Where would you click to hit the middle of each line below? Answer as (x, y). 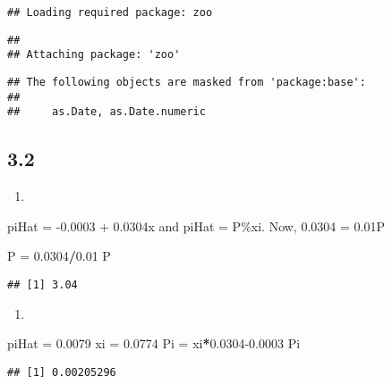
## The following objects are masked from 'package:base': (187, 82)
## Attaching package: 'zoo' (94, 55)
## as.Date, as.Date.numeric (107, 112)
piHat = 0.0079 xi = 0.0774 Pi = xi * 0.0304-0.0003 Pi (154, 343)
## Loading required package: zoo (110, 13)
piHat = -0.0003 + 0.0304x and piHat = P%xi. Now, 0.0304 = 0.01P (196, 225)
